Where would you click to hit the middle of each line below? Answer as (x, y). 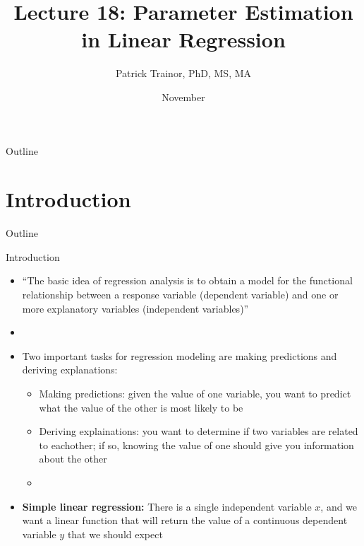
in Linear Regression (183, 39)
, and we (339, 506)
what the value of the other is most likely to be (141, 407)
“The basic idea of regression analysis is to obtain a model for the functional (187, 280)
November (183, 97)
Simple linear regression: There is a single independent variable (167, 506)
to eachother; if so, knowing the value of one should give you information (196, 445)
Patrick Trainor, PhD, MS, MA (183, 73)
